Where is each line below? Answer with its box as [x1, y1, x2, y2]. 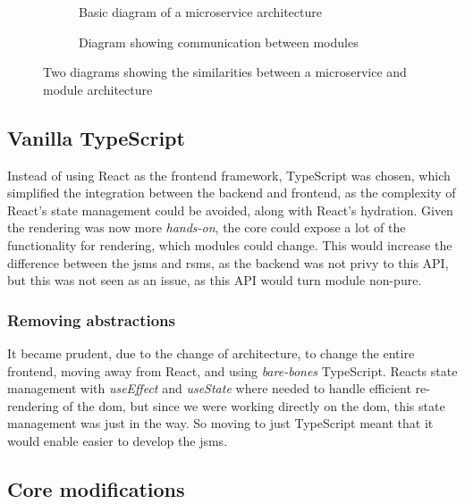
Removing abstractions [7, 308, 175, 331]
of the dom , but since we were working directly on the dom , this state [63, 396, 445, 415]
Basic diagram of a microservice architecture [79, 3, 322, 21]
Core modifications [7, 475, 185, 502]
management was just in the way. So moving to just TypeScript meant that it [7, 414, 434, 433]
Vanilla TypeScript [7, 123, 185, 151]
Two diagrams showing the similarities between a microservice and [43, 63, 407, 81]
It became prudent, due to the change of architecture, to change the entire [7, 343, 415, 362]
